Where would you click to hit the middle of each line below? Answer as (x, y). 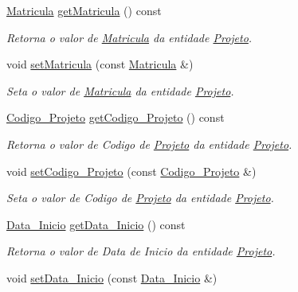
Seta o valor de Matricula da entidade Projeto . (120, 90)
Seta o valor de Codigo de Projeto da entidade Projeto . (140, 198)
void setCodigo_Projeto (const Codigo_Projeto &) (131, 171)
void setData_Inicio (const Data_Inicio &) (112, 277)
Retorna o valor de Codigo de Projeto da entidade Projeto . (149, 144)
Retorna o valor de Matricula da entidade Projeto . (129, 37)
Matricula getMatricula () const (84, 10)
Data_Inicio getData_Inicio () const (96, 224)
